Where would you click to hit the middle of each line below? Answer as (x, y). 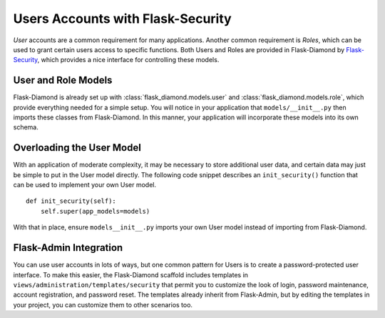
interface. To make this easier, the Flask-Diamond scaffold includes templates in (131, 274)
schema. (26, 127)
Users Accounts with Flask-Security (122, 19)
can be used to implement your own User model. (85, 185)
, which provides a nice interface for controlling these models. (128, 60)
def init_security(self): (71, 201)
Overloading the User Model (77, 148)
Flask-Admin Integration (68, 248)
